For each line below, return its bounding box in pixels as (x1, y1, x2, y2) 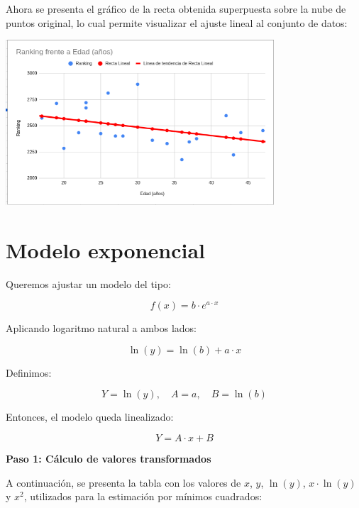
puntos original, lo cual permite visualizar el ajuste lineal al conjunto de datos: (6, 15, 348, 30)
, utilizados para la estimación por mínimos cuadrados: (23, 489, 263, 504)
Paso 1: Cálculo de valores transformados (6, 451, 211, 466)
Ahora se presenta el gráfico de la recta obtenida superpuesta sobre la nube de (6, 1, 346, 16)
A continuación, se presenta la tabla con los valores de (6, 475, 241, 490)
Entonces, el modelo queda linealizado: (6, 409, 174, 424)
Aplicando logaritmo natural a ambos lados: (6, 321, 197, 336)
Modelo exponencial (6, 235, 205, 264)
